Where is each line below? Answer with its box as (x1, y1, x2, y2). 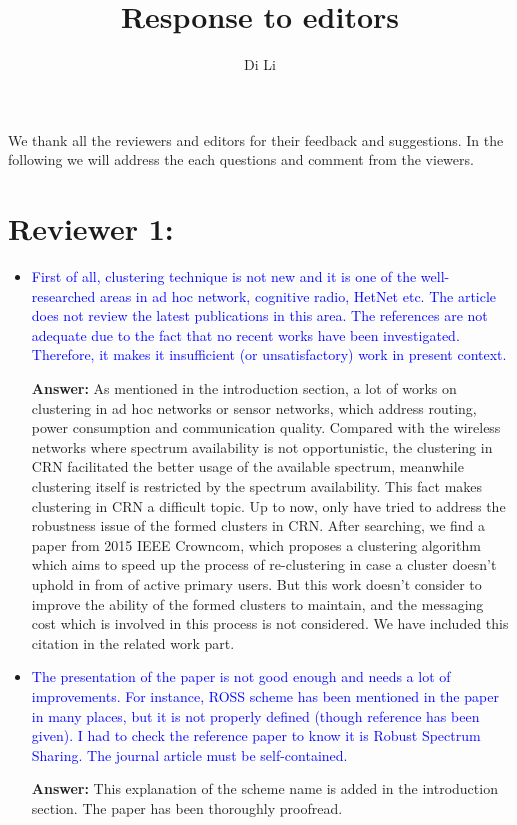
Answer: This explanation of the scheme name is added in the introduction (31, 778, 498, 799)
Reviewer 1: (8, 208, 174, 249)
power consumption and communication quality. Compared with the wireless (31, 417, 501, 438)
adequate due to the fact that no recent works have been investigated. (31, 324, 460, 345)
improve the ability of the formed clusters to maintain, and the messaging (31, 593, 484, 614)
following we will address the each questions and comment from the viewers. (8, 149, 474, 170)
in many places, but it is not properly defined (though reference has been (31, 705, 480, 726)
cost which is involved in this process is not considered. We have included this (31, 613, 509, 634)
